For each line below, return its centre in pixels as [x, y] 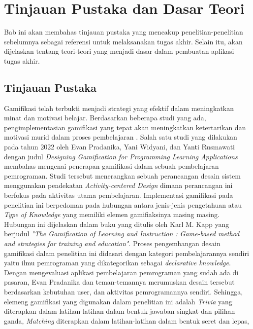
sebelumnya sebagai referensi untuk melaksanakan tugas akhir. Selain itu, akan [123, 41]
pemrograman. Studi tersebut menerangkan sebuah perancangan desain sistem [122, 175]
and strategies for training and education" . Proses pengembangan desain [112, 243]
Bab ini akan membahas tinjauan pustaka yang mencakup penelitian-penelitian [124, 32]
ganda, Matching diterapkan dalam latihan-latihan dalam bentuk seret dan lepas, [126, 320]
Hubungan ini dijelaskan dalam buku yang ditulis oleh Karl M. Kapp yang [117, 224]
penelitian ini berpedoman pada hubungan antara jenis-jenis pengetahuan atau [123, 204]
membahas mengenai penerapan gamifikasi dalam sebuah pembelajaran [111, 166]
